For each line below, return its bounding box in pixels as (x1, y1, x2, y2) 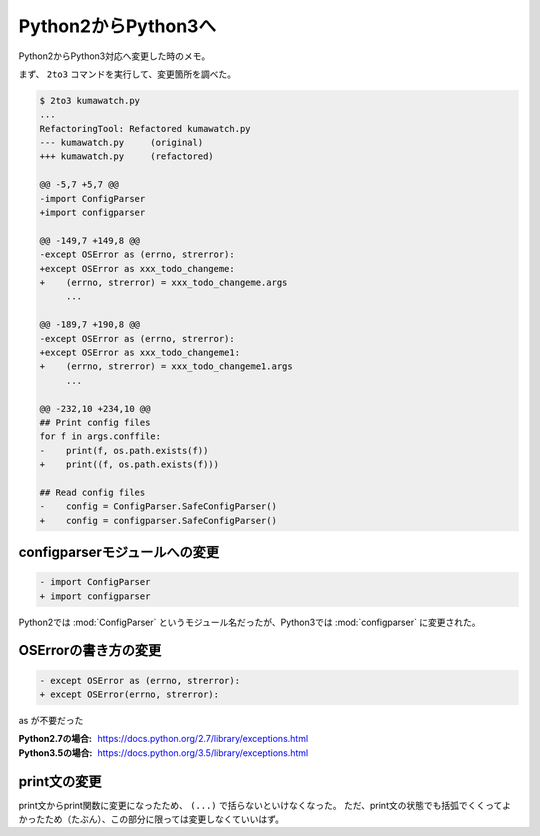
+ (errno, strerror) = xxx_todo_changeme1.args (39, 361, 294, 372)
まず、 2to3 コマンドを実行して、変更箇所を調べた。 (18, 68, 237, 80)
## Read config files (39, 486, 146, 498)
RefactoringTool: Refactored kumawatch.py (39, 123, 251, 134)
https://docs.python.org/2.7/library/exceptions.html (97, 733, 309, 745)
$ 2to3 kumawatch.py (39, 95, 140, 106)
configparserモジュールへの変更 (18, 544, 220, 561)
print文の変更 (18, 773, 102, 790)
